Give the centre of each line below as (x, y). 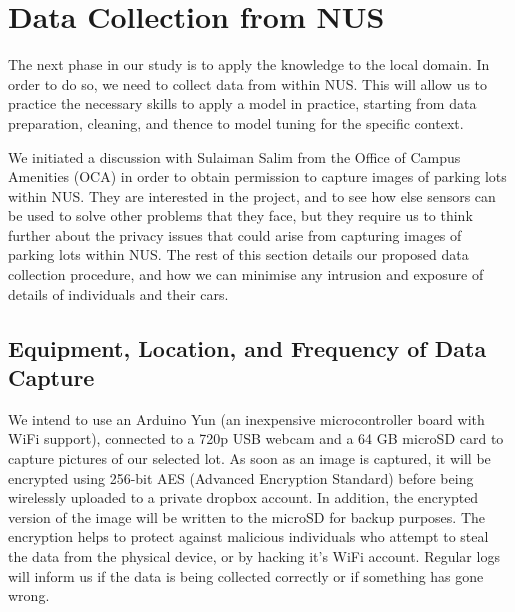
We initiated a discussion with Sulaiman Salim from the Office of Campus (234, 156)
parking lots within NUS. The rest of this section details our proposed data (238, 254)
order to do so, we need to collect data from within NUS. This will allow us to (248, 83)
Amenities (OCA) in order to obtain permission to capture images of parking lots (257, 176)
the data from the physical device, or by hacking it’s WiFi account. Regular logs (254, 556)
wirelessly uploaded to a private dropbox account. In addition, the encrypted (243, 497)
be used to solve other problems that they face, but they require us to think (240, 215)
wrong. (29, 595)
